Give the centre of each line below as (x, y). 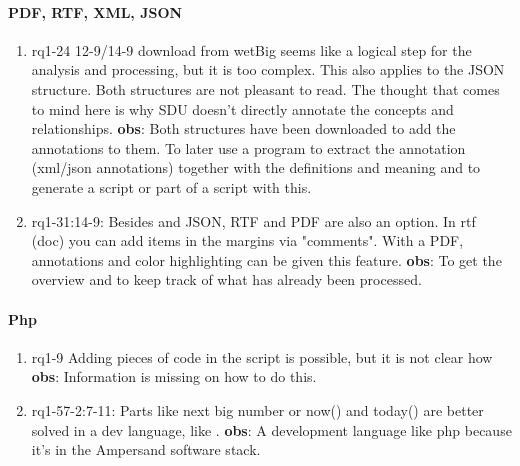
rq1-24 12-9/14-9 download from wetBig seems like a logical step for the (251, 49)
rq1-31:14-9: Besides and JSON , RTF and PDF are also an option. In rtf (253, 220)
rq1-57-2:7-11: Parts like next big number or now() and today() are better (257, 409)
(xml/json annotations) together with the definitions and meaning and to (256, 167)
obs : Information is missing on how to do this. (174, 376)
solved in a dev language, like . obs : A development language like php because (271, 429)
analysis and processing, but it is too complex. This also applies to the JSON (268, 69)
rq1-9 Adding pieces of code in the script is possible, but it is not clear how (262, 356)
